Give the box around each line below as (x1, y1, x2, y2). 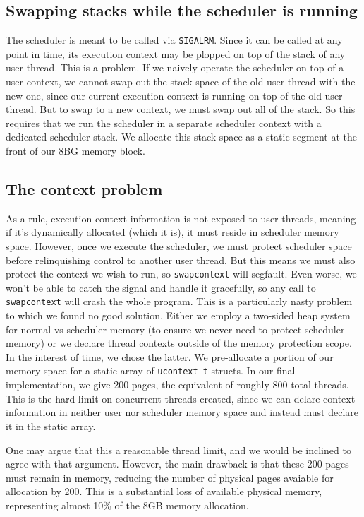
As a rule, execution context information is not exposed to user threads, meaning (6, 210, 356, 225)
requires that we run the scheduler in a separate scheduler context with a (6, 115, 322, 130)
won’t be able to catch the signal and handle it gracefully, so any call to (6, 280, 316, 295)
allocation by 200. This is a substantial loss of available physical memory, (6, 484, 322, 499)
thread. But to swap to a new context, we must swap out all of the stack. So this (6, 102, 356, 117)
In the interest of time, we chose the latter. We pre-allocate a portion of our (6, 349, 334, 364)
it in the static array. (6, 418, 96, 433)
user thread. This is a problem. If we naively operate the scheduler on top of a (6, 60, 344, 75)
